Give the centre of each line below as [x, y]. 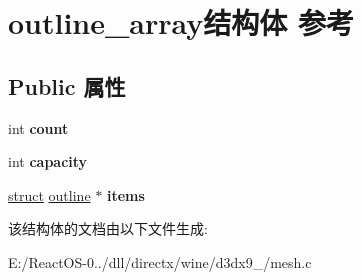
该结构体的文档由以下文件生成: [108, 228]
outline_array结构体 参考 [181, 22]
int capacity [48, 161]
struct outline [49, 194]
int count [38, 127]
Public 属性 [67, 85]
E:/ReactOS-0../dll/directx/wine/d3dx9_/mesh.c [160, 261]
